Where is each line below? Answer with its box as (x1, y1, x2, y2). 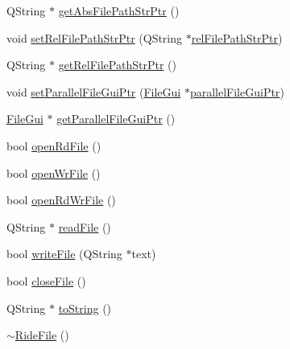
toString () (58, 299, 112, 316)
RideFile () (14, 326, 69, 343)
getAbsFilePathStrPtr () (58, 2, 180, 18)
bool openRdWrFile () (6, 191, 116, 208)
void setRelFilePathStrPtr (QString (6, 29, 183, 46)
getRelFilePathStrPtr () (58, 56, 176, 73)
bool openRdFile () (6, 137, 101, 154)
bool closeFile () (6, 272, 86, 289)
